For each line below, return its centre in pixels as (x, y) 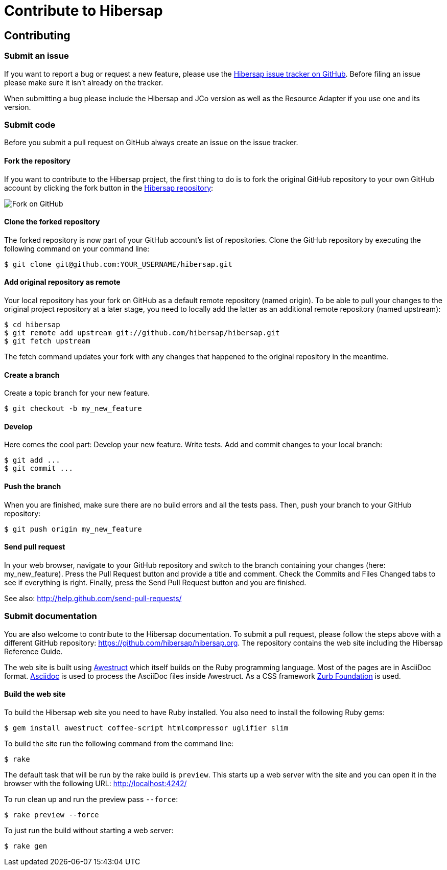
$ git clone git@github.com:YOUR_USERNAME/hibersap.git (118, 264)
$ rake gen (26, 846)
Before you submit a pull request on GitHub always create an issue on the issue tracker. (151, 143)
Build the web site (35, 694)
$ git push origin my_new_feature (73, 529)
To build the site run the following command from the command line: (119, 743)
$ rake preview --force (52, 815)
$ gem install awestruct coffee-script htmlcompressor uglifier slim (146, 728)
